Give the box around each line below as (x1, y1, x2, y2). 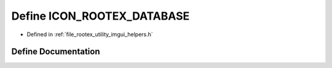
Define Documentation (11, 47, 100, 57)
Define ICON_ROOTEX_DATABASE (11, 9, 190, 23)
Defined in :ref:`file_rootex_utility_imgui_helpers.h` (26, 31, 153, 38)
